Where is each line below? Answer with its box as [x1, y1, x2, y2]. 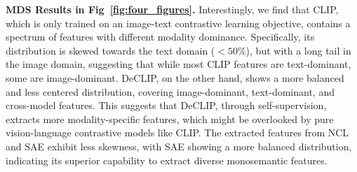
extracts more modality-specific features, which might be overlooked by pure [6, 111, 334, 126]
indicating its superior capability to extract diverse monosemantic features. [6, 152, 328, 167]
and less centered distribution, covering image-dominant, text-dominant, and [6, 84, 335, 99]
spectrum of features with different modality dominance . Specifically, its [6, 29, 315, 44]
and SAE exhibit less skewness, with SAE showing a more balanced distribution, [6, 138, 352, 153]
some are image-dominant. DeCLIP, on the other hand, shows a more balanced [6, 70, 344, 85]
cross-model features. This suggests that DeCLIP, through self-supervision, [6, 98, 327, 113]
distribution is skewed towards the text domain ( [6, 43, 215, 57]
